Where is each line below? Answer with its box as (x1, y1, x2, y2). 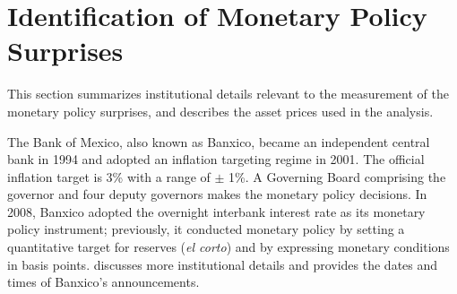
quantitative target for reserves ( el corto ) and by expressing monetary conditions (7, 238, 450, 256)
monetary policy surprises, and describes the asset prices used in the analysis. (7, 101, 434, 120)
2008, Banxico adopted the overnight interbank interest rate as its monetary (7, 202, 426, 220)
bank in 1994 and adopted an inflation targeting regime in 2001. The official (7, 150, 425, 169)
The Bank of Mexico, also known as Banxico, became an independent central (7, 132, 430, 151)
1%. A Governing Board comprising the (228, 167, 446, 186)
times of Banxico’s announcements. (7, 272, 200, 291)
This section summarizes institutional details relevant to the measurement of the (7, 84, 449, 103)
